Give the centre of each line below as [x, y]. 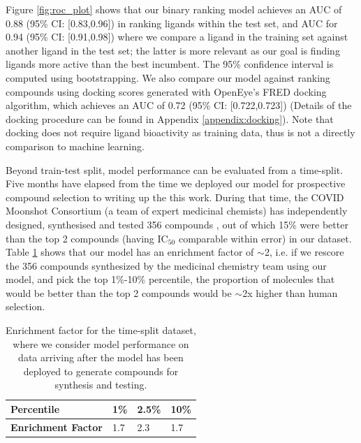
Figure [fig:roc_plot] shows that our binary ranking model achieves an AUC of [174, 9]
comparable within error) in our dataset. [265, 238]
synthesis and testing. [101, 385]
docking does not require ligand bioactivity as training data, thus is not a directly [180, 132]
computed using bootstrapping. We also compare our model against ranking [168, 77]
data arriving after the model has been [101, 357]
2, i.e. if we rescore [304, 252]
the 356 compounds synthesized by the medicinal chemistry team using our [166, 265]
